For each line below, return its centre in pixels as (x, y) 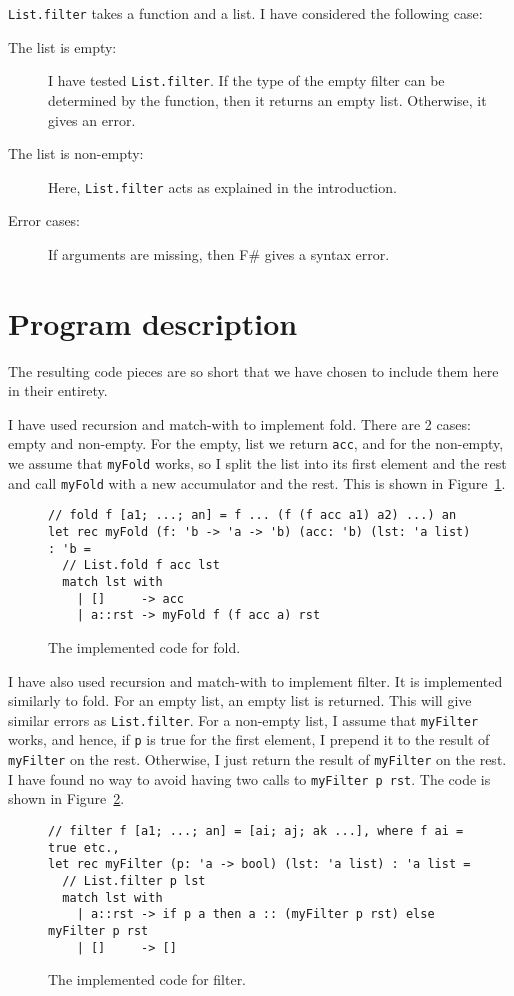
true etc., (84, 847)
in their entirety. (58, 390)
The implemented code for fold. (144, 647)
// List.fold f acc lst (141, 565)
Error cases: (44, 220)
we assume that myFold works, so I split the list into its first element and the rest (257, 463)
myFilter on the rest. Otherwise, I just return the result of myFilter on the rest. (257, 759)
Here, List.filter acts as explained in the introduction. (222, 186)
